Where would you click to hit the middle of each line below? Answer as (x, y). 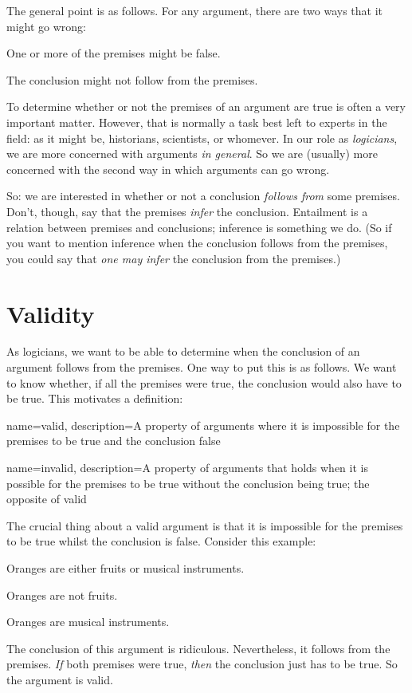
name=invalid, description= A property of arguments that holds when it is (187, 467)
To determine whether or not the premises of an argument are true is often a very (206, 106)
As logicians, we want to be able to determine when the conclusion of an (183, 351)
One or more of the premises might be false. (114, 53)
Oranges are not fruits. (62, 595)
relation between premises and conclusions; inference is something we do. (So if (199, 227)
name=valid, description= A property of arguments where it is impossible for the (203, 425)
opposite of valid (47, 499)
